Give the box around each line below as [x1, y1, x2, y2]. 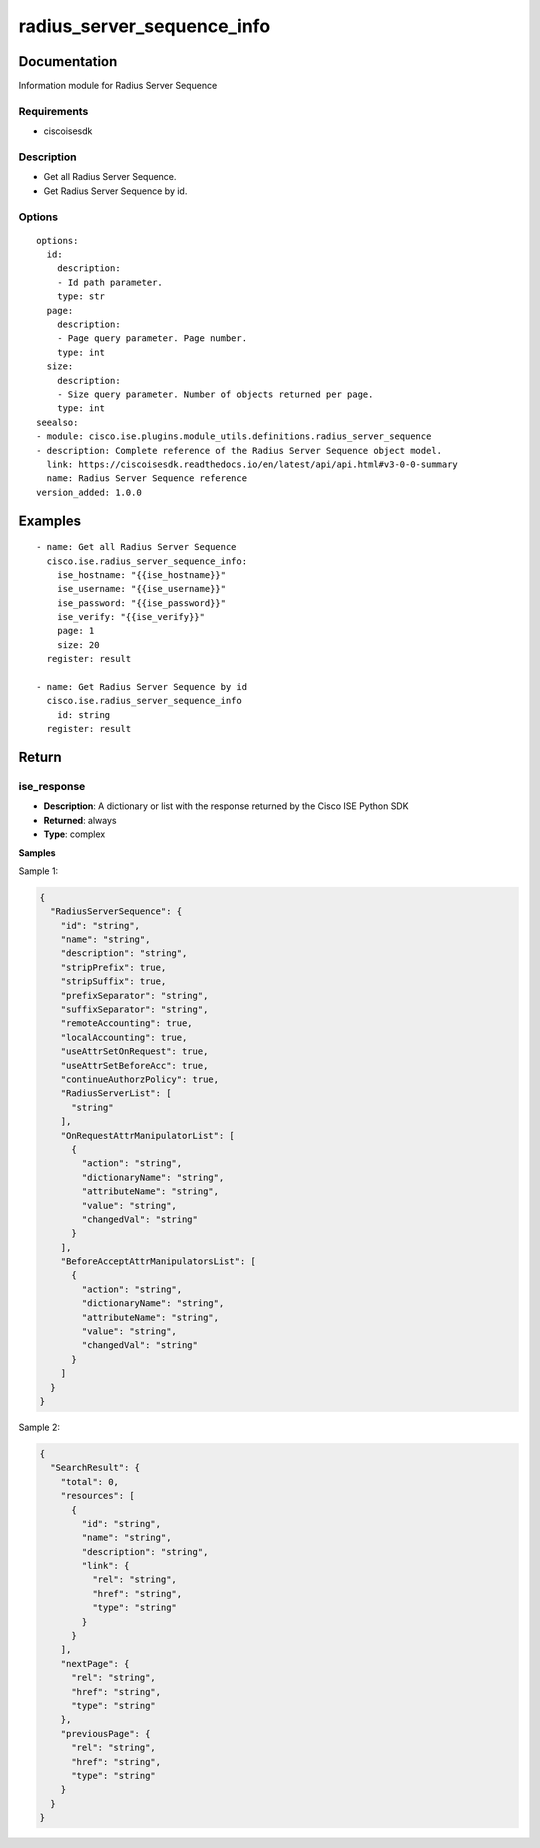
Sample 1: [18, 865, 59, 877]
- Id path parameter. [56, 276, 164, 288]
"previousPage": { [60, 1728, 151, 1739]
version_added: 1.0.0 [36, 486, 142, 498]
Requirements [18, 104, 89, 118]
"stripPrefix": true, [60, 961, 167, 973]
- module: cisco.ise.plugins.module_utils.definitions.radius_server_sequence [36, 431, 432, 442]
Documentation [18, 53, 118, 70]
